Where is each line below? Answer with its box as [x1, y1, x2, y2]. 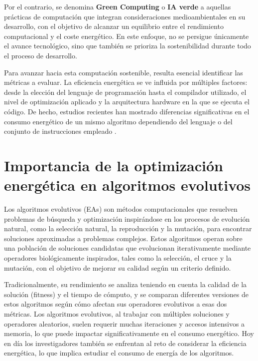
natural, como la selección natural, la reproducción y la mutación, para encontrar [4, 223, 252, 234]
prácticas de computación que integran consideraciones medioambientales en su [4, 11, 246, 21]
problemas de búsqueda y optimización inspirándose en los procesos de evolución [4, 213, 250, 224]
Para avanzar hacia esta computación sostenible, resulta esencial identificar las [4, 67, 243, 77]
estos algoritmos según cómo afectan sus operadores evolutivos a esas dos [4, 299, 227, 309]
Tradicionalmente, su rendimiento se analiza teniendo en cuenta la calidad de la [4, 279, 247, 290]
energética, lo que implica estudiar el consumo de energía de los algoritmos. [4, 348, 234, 358]
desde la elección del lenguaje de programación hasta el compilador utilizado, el [4, 86, 247, 97]
